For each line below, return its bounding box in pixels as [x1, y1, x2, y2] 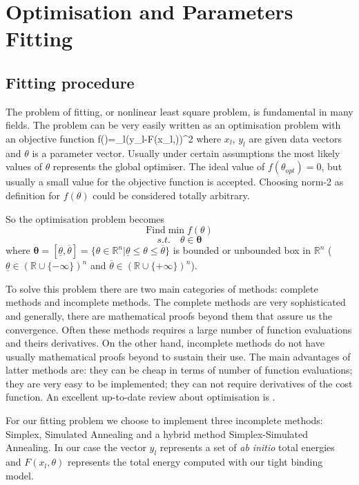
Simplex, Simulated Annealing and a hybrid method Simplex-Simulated [6, 426, 309, 441]
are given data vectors [249, 131, 342, 145]
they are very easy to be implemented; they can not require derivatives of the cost [6, 376, 353, 390]
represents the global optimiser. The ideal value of [52, 159, 265, 174]
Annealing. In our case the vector [6, 440, 146, 455]
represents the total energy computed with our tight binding [67, 455, 323, 469]
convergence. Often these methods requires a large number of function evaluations [6, 322, 352, 336]
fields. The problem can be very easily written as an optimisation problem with [6, 118, 341, 132]
